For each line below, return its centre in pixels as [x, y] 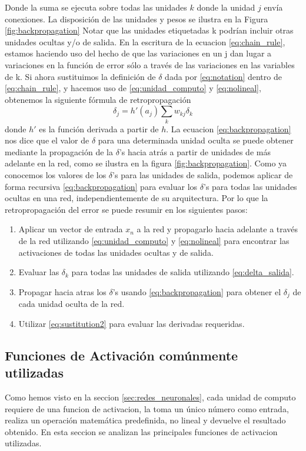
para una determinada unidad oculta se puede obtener [196, 140]
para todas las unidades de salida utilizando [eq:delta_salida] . [183, 272]
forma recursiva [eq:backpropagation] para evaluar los [101, 186]
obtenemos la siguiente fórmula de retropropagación [98, 99]
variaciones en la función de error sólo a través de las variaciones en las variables [150, 64]
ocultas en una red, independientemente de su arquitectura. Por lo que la [137, 198]
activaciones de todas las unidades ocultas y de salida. [116, 252]
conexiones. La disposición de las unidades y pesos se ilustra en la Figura [137, 19]
